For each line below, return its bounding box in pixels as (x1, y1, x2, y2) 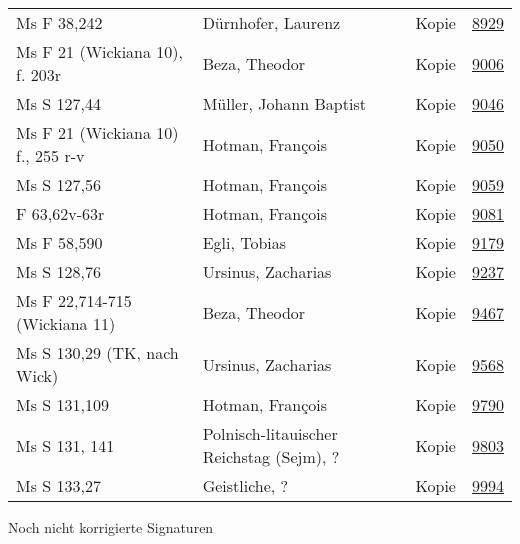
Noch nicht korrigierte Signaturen (8, 517, 214, 537)
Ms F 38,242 (16, 11, 103, 34)
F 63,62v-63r (16, 202, 105, 225)
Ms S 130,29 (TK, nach (16, 341, 179, 364)
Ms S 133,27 (16, 474, 101, 497)
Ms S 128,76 (16, 260, 101, 283)
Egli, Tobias (202, 231, 287, 254)
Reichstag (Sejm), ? (202, 445, 340, 468)
